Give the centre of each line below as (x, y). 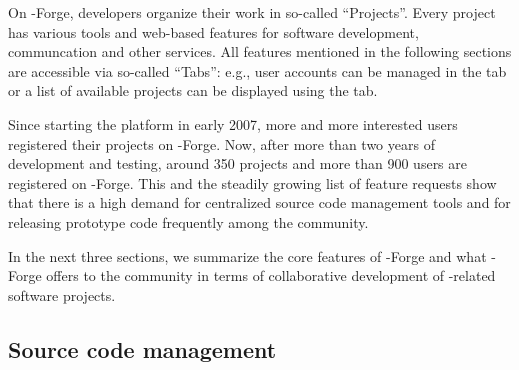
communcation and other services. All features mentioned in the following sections (260, 51)
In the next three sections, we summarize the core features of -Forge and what (247, 255)
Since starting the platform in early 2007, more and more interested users (233, 123)
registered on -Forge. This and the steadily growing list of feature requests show (252, 182)
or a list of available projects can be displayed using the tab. (193, 90)
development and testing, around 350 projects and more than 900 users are (238, 163)
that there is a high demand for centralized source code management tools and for (259, 202)
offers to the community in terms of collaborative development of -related (271, 275)
